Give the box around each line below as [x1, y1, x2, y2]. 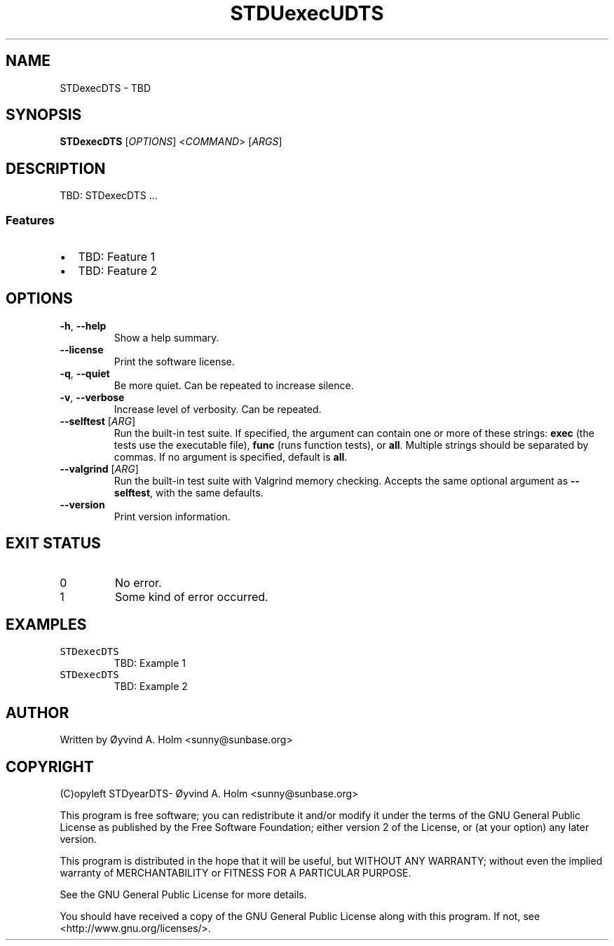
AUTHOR [6, 703, 69, 722]
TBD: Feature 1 [78, 250, 156, 264]
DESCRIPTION [6, 159, 106, 177]
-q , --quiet [60, 367, 110, 379]
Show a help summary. [114, 331, 219, 344]
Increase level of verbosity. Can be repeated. [114, 403, 322, 415]
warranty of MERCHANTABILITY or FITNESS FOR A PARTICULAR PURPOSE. [60, 867, 411, 879]
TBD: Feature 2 [78, 264, 158, 278]
